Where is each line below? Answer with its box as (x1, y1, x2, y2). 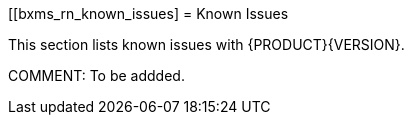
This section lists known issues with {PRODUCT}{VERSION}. (8, 36, 405, 53)
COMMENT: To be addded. (8, 67, 185, 84)
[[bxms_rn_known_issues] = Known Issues (8, 5, 289, 22)
